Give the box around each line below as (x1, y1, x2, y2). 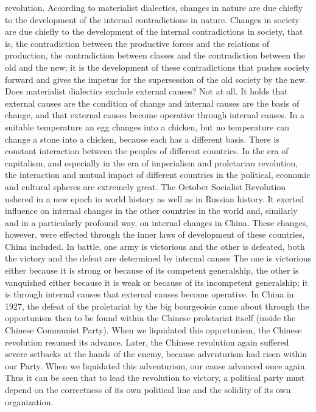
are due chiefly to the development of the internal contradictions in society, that (5, 25, 303, 38)
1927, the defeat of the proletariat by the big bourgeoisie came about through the (5, 299, 309, 312)
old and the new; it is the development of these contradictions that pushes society (5, 60, 310, 73)
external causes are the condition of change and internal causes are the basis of (5, 96, 300, 109)
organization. (5, 395, 54, 408)
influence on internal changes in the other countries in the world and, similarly (5, 204, 298, 217)
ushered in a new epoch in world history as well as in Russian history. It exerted (5, 192, 304, 205)
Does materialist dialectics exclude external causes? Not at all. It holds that (5, 85, 288, 98)
